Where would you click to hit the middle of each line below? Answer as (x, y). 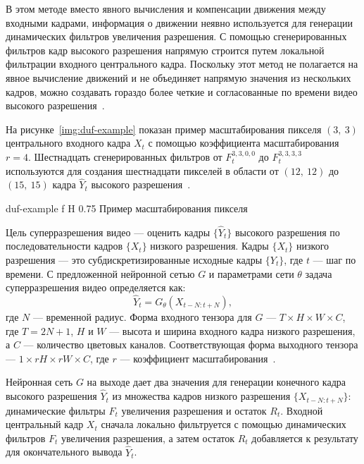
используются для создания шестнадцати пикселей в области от (142, 170)
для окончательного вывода (64, 452)
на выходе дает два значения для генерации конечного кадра (216, 382)
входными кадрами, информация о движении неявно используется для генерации (179, 22)
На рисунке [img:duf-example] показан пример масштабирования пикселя (164, 129)
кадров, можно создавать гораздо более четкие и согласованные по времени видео (182, 91)
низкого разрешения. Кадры (209, 246)
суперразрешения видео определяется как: (96, 287)
